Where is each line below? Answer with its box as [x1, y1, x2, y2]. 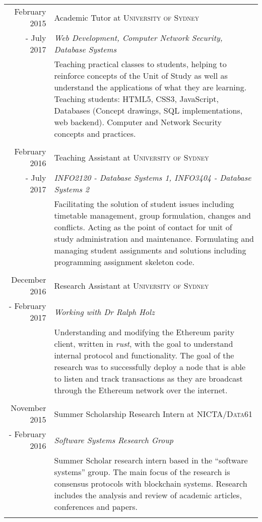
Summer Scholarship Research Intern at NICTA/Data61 [54, 407, 253, 420]
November [11, 402, 46, 413]
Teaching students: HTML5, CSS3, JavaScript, [54, 93, 219, 105]
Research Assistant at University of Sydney [54, 279, 209, 291]
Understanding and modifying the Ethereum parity [54, 326, 235, 338]
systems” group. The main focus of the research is [54, 466, 230, 478]
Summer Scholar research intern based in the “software [54, 454, 248, 466]
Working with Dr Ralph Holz [54, 305, 155, 318]
